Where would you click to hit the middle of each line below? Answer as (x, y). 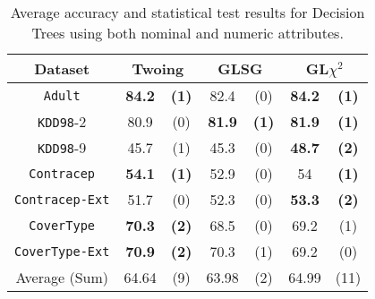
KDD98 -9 (62, 147)
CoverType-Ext (62, 251)
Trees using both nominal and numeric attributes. (187, 33)
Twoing (158, 68)
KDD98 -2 (62, 121)
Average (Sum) (62, 277)
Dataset (62, 68)
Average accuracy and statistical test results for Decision (187, 12)
